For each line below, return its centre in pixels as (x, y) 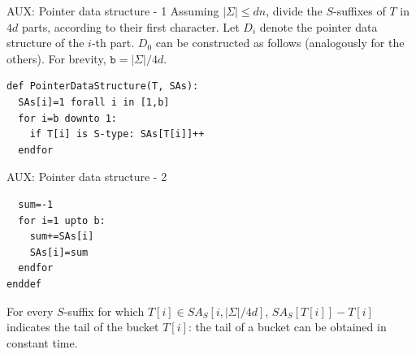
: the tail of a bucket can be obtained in (287, 327)
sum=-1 (36, 204)
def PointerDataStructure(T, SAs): (103, 86)
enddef (24, 284)
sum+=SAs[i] (62, 237)
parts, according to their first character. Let (130, 26)
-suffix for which (104, 311)
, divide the (294, 11)
